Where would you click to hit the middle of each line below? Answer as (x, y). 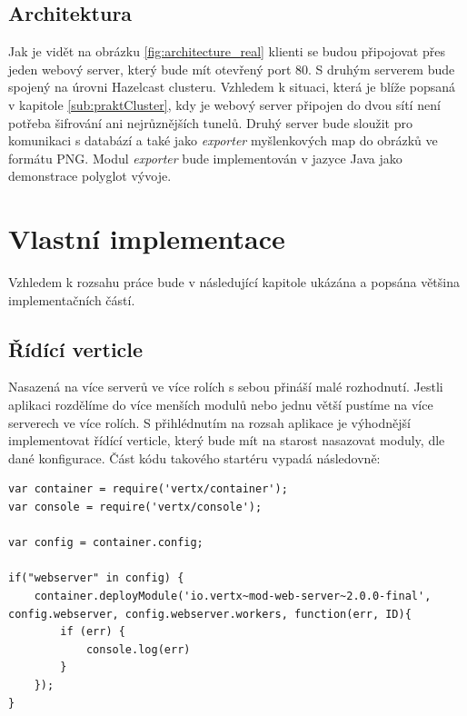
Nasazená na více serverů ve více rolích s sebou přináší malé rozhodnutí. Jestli (226, 387)
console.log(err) (138, 649)
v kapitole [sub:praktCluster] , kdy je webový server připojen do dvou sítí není (224, 104)
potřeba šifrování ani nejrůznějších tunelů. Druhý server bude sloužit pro (210, 122)
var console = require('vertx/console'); (135, 507)
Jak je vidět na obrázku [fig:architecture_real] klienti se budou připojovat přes (227, 51)
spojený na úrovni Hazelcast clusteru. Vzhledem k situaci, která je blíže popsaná (232, 87)
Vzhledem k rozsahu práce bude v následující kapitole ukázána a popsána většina (234, 282)
